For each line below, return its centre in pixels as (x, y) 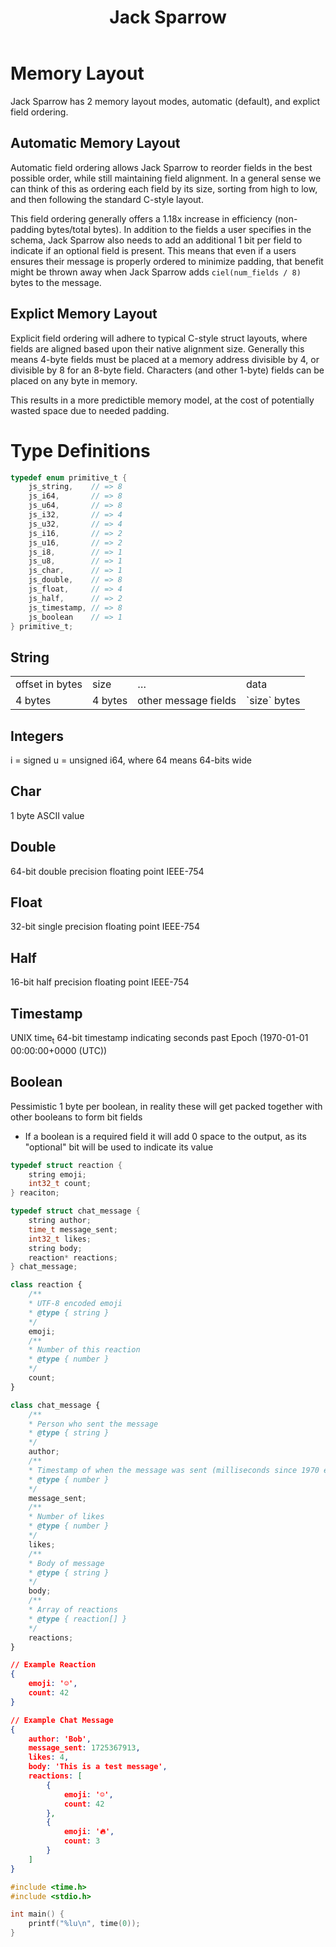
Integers (37, 736)
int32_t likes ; (60, 1239)
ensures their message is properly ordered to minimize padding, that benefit (167, 261)
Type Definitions (80, 450)
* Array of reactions (73, 1610)
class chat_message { (55, 1405)
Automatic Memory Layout (95, 143)
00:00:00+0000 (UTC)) (59, 1050)
